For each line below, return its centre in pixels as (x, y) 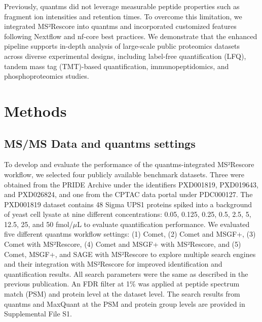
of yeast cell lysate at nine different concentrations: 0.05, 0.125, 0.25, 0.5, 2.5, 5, (128, 214)
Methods (35, 110)
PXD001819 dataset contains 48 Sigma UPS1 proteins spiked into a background (128, 204)
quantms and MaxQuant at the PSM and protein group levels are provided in (125, 303)
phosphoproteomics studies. (47, 76)
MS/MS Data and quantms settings (100, 143)
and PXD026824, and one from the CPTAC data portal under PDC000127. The (128, 194)
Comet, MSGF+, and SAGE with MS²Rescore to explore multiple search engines (130, 254)
